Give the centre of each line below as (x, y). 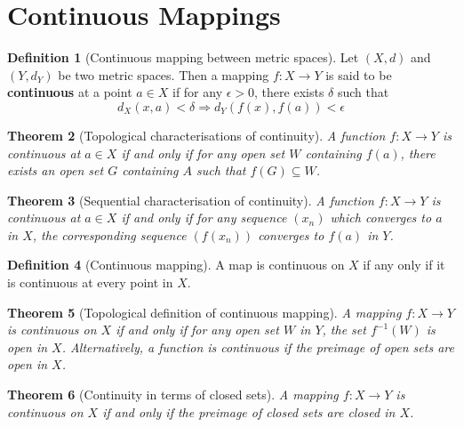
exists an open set (56, 170)
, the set (344, 330)
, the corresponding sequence (109, 234)
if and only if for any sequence (204, 218)
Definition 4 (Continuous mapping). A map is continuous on (176, 265)
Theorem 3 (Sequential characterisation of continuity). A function (191, 200)
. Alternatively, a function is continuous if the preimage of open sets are (258, 346)
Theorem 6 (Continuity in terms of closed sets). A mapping (173, 395)
